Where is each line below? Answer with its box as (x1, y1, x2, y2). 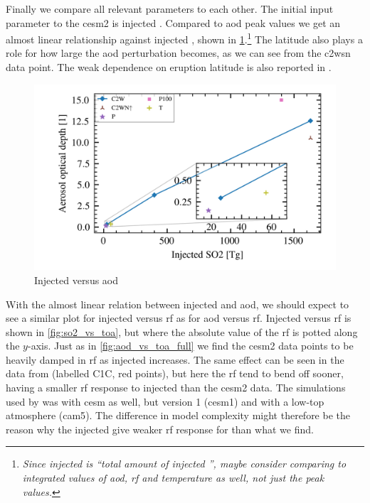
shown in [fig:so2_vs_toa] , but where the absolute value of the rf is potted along (6, 324, 358, 339)
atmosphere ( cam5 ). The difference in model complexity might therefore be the (6, 408, 350, 423)
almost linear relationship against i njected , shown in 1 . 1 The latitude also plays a (6, 30, 363, 46)
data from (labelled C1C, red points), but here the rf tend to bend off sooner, (6, 366, 344, 381)
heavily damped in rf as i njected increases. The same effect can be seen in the (6, 352, 344, 367)
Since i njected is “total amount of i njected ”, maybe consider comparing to (22, 456, 347, 471)
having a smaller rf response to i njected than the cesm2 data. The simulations (6, 380, 346, 395)
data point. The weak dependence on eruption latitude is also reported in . (6, 60, 332, 75)
